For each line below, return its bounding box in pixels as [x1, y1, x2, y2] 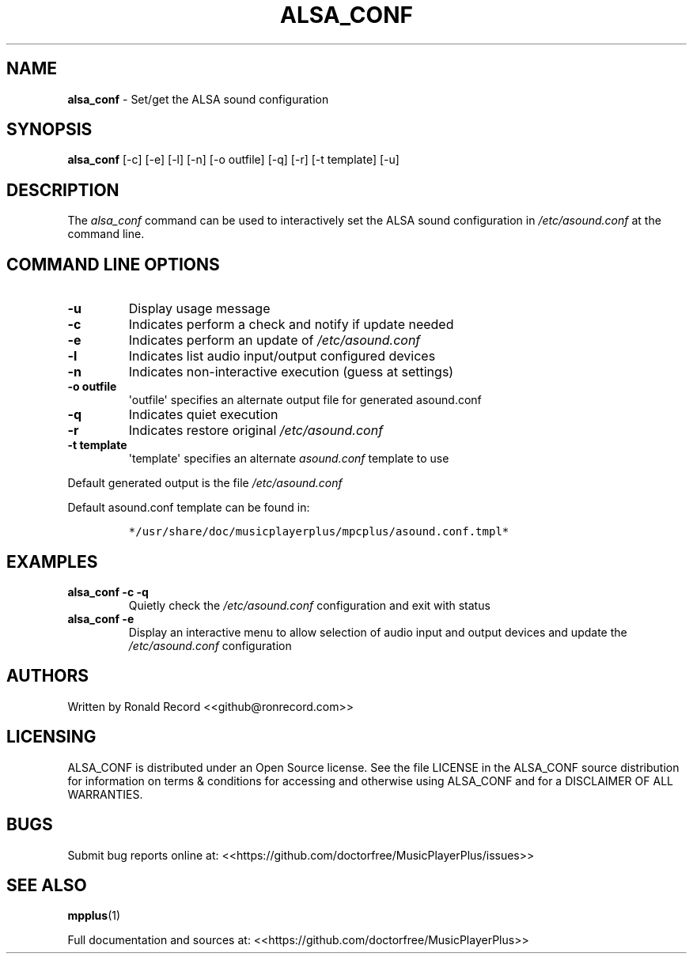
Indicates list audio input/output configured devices [128, 348, 436, 365]
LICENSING [6, 727, 97, 747]
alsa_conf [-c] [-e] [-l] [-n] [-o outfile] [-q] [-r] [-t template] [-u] [67, 153, 400, 167]
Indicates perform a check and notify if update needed [128, 316, 454, 333]
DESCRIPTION [6, 180, 119, 200]
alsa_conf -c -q [67, 584, 149, 599]
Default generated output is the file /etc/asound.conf [67, 476, 343, 490]
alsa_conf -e [67, 611, 134, 626]
